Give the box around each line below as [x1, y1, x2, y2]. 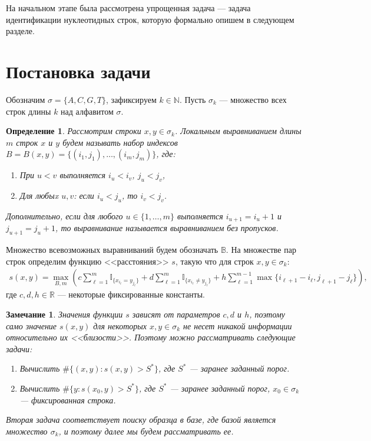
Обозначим [6, 93, 45, 105]
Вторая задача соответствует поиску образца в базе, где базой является [6, 413, 276, 426]
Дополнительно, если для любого [6, 209, 123, 222]
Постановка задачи [6, 59, 151, 83]
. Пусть [179, 93, 206, 105]
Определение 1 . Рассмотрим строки [6, 125, 141, 137]
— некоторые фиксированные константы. [57, 288, 205, 300]
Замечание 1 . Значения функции [6, 308, 123, 320]
